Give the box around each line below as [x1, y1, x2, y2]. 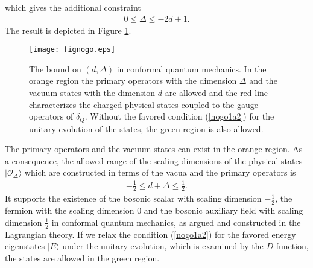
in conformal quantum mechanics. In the [116, 62, 267, 75]
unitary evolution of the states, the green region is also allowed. [29, 122, 264, 135]
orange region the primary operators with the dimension [29, 74, 237, 87]
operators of [29, 110, 74, 123]
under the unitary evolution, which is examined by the [62, 240, 264, 252]
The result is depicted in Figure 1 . [5, 24, 131, 36]
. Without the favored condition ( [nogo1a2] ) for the [84, 110, 274, 123]
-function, [273, 240, 309, 252]
